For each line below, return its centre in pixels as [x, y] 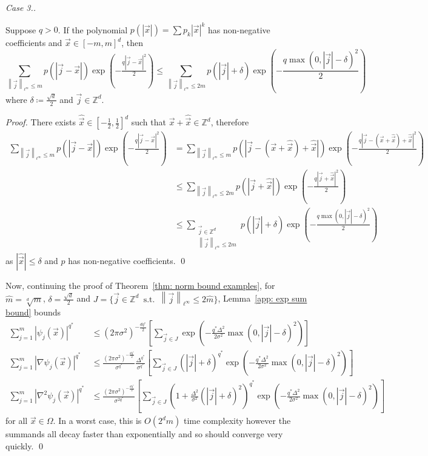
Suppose [21, 29]
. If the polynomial [93, 29]
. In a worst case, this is [97, 421]
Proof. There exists [41, 122]
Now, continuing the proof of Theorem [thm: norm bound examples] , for [140, 285]
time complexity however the [237, 421]
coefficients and [34, 43]
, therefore [230, 122]
